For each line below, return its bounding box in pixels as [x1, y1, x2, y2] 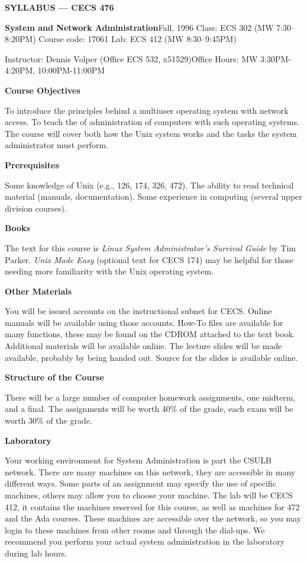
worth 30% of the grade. [5, 414, 92, 427]
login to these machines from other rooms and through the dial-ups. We [5, 523, 265, 536]
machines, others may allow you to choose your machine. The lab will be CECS [5, 489, 293, 501]
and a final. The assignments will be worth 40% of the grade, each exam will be [5, 402, 293, 415]
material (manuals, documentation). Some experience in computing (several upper [5, 190, 302, 203]
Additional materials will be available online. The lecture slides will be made [5, 340, 282, 352]
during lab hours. [5, 546, 67, 559]
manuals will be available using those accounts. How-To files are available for [5, 316, 283, 328]
